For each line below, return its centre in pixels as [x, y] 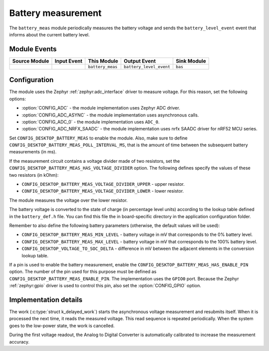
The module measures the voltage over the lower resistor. [68, 200]
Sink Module [191, 61]
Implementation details [46, 299]
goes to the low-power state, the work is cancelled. [62, 326]
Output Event [140, 61]
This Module [103, 61]
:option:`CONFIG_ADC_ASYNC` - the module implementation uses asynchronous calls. [110, 115]
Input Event [68, 61]
